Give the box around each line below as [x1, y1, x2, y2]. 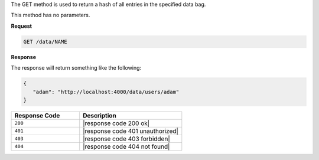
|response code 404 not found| [83, 142, 170, 151]
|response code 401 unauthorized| [83, 127, 178, 135]
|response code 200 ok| [83, 119, 150, 127]
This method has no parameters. [11, 12, 90, 19]
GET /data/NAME [23, 38, 67, 45]
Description [83, 111, 116, 119]
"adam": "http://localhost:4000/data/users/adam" [32, 89, 180, 95]
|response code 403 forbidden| [83, 135, 171, 143]
